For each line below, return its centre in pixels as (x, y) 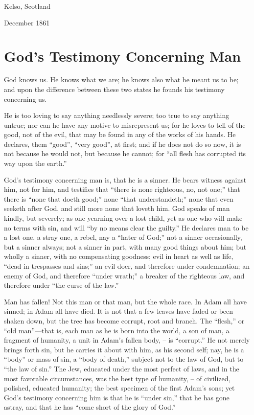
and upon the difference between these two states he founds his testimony (114, 89)
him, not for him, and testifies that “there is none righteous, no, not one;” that (122, 189)
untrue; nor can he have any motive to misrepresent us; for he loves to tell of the (125, 125)
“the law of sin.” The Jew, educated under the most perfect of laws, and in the (122, 368)
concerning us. (25, 99)
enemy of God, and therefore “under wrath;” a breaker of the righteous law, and (124, 275)
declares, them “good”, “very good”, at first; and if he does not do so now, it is (123, 144)
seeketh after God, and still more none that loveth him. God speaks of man (117, 208)
